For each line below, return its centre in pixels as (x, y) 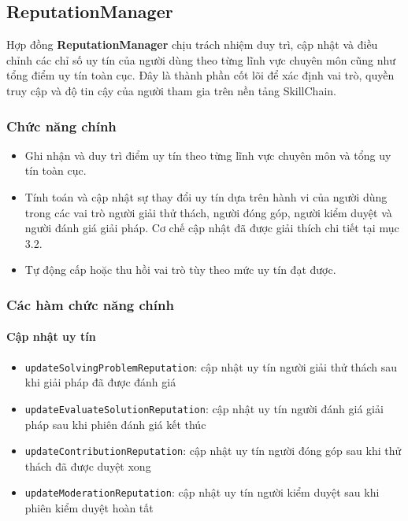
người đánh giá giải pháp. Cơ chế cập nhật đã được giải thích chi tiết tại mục (212, 228)
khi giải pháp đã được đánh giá (100, 382)
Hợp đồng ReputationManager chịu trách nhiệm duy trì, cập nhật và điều (192, 44)
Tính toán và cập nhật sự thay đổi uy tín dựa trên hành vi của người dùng (206, 196)
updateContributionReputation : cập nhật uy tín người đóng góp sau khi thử (213, 451)
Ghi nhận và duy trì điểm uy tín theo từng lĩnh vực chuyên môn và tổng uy (208, 155)
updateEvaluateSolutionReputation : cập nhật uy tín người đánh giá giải (204, 408)
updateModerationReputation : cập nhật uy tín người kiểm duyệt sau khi (202, 492)
